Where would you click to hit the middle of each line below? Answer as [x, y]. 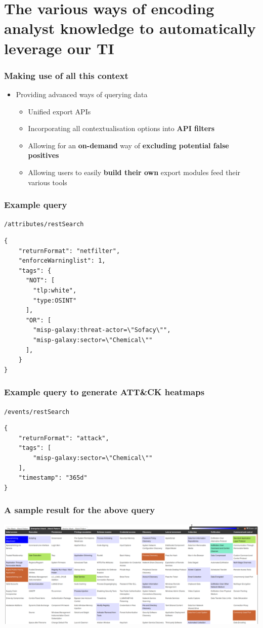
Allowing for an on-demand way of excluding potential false [128, 145]
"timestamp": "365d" [53, 478]
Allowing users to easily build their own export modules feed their [134, 172]
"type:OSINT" [55, 300]
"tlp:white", [55, 290]
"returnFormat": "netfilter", [69, 251]
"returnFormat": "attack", [64, 438]
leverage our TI [59, 48]
